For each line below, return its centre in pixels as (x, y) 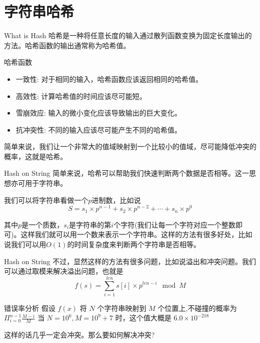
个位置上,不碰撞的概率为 (197, 308)
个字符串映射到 (121, 308)
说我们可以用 (25, 244)
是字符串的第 (90, 224)
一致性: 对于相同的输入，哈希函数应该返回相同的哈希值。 (109, 79)
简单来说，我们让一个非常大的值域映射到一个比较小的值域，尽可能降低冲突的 (130, 146)
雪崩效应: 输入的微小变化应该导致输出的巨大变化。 (99, 113)
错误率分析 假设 (30, 308)
